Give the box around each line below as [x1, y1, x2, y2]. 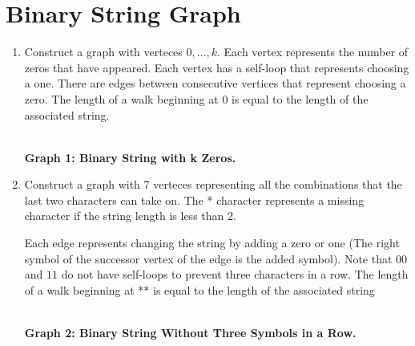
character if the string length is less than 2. [24, 207, 236, 224]
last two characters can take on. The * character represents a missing [24, 191, 365, 208]
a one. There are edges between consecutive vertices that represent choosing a [24, 75, 406, 92]
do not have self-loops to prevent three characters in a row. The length [61, 266, 409, 283]
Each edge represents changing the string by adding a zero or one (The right [24, 234, 400, 251]
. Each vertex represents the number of [216, 43, 409, 60]
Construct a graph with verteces [24, 43, 183, 60]
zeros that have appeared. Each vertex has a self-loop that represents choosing [24, 59, 409, 75]
